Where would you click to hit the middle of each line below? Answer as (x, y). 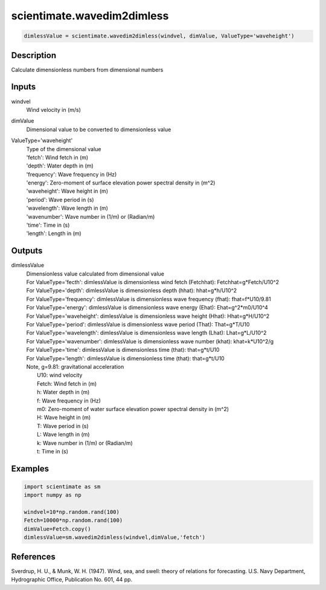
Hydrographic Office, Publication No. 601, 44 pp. (72, 580)
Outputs (27, 251)
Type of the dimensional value (64, 149)
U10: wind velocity (60, 375)
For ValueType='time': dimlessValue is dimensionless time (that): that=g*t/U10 (123, 350)
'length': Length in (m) (54, 233)
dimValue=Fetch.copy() (57, 529)
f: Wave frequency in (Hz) (69, 400)
